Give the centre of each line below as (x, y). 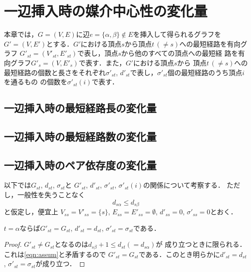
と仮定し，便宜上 (31, 212)
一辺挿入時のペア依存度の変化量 (80, 165)
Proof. (13, 244)
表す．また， (106, 62)
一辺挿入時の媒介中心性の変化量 (106, 11)
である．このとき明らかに (179, 254)
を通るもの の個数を (36, 82)
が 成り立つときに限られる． (201, 244)
